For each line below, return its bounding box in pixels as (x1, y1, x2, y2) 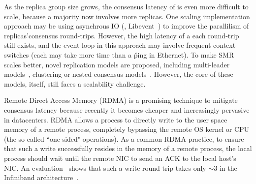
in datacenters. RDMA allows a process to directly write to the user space (4, 114, 227, 124)
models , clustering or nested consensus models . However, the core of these (4, 69, 233, 79)
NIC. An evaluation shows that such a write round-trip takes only (4, 162, 206, 173)
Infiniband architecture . (4, 172, 79, 183)
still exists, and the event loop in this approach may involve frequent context (4, 40, 236, 50)
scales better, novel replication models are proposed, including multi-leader (4, 59, 230, 69)
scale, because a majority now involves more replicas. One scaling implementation (4, 11, 250, 21)
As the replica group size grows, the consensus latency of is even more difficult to (4, 1, 249, 11)
